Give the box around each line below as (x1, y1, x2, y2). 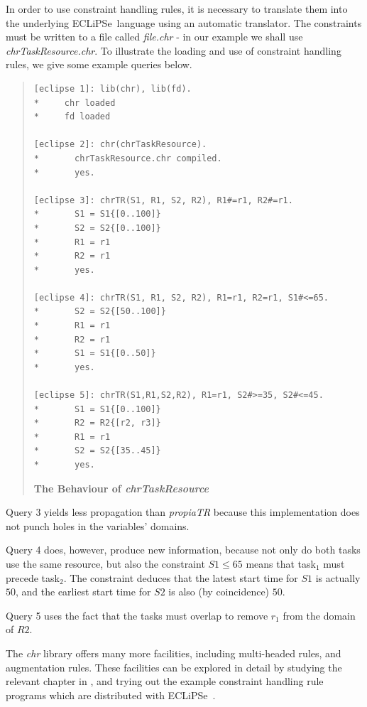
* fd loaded (33, 112, 111, 122)
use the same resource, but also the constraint (6, 556, 205, 571)
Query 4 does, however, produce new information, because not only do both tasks (6, 542, 361, 557)
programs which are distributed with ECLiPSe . (6, 687, 216, 702)
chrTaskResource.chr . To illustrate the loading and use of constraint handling (6, 43, 341, 58)
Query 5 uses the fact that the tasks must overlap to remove (6, 608, 268, 622)
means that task (246, 556, 316, 571)
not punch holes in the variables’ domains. (6, 518, 190, 533)
